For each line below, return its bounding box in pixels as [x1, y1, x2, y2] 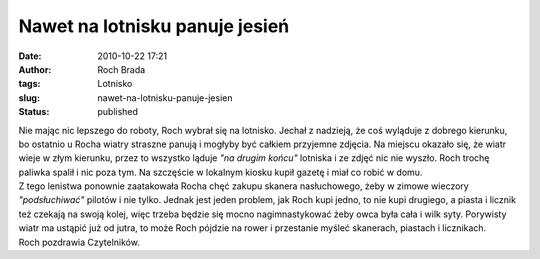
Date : [18, 50, 42, 62]
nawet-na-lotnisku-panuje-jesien [97, 91, 233, 104]
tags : [18, 78, 41, 90]
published [97, 106, 139, 118]
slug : [18, 91, 40, 104]
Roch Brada [97, 63, 146, 75]
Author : [18, 63, 52, 75]
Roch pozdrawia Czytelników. [18, 236, 140, 248]
